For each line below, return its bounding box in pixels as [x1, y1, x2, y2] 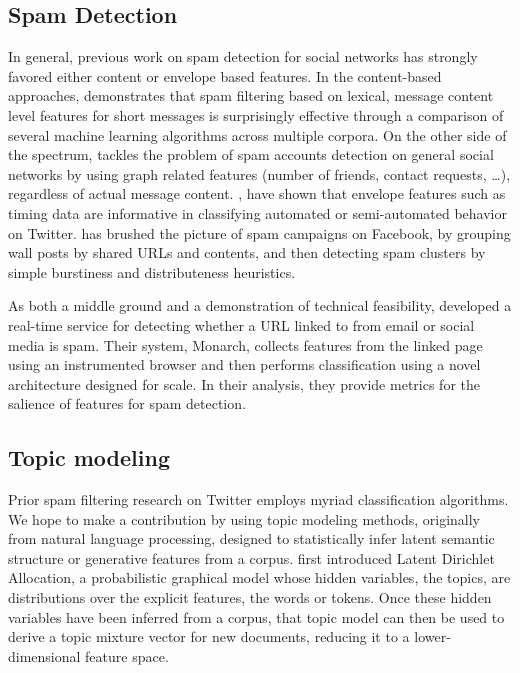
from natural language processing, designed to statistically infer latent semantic [8, 528, 495, 549]
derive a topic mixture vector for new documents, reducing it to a [8, 626, 410, 647]
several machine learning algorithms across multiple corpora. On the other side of [8, 124, 507, 145]
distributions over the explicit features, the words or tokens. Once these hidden [8, 587, 492, 608]
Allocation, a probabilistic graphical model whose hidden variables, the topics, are [8, 567, 511, 588]
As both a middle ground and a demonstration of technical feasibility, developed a [8, 295, 512, 316]
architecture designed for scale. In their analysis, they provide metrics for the [8, 373, 480, 394]
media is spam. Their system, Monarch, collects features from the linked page [8, 334, 483, 355]
